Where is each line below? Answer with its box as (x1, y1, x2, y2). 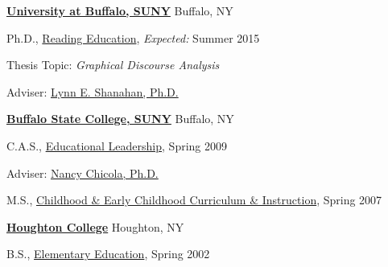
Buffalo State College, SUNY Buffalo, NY (6, 110, 234, 127)
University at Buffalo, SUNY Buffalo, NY (6, 2, 233, 18)
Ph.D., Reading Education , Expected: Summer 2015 (6, 29, 260, 46)
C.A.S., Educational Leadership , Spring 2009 (6, 137, 228, 154)
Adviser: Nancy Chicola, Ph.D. (6, 164, 159, 181)
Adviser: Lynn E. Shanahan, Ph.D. (6, 83, 179, 100)
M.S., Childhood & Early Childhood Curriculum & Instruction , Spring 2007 (6, 191, 382, 208)
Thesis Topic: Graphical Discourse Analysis (6, 56, 220, 73)
